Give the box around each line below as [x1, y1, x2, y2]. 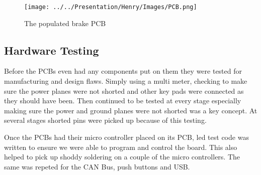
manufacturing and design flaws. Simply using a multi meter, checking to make [4, 76, 247, 86]
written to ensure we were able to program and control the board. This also [4, 141, 237, 152]
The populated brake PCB [24, 18, 106, 28]
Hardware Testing [4, 42, 99, 58]
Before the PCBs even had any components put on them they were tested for [4, 66, 242, 76]
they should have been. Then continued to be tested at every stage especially [4, 95, 241, 106]
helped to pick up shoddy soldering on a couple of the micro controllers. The [4, 151, 240, 162]
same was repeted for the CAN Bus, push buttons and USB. [4, 161, 190, 171]
